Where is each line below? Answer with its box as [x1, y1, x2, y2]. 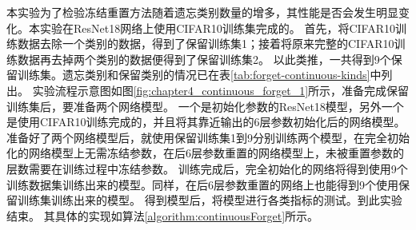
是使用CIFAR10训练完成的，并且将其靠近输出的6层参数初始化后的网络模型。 [6, 113, 406, 130]
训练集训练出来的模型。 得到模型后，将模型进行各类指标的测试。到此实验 [17, 192, 402, 208]
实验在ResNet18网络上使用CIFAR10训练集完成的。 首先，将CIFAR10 [39, 19, 395, 36]
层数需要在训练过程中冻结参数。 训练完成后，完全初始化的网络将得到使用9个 [6, 160, 408, 176]
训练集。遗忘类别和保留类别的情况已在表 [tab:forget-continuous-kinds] [17, 66, 370, 83]
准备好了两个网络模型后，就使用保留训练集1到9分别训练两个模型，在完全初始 [6, 129, 410, 145]
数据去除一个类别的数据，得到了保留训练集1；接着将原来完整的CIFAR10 [17, 35, 394, 52]
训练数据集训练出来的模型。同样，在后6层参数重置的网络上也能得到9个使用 [6, 176, 398, 192]
